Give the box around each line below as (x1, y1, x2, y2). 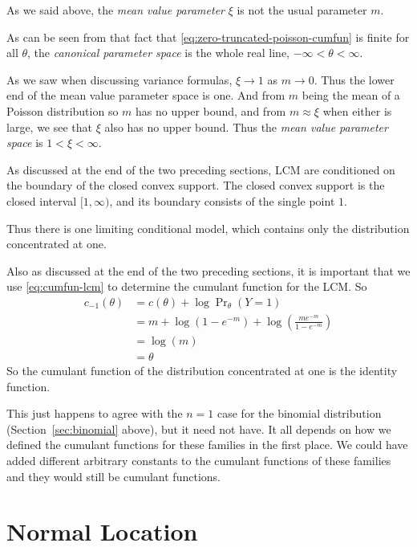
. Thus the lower (314, 71, 395, 88)
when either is (322, 102, 392, 119)
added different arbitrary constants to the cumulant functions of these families (6, 452, 391, 468)
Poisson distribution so (6, 102, 119, 119)
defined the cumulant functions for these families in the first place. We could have (6, 436, 408, 453)
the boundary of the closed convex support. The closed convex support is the (6, 177, 385, 194)
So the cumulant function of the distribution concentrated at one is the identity (6, 362, 398, 379)
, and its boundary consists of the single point (109, 192, 335, 209)
